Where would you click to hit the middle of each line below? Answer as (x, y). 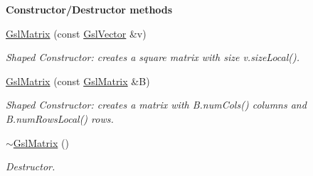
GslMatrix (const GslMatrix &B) (78, 81)
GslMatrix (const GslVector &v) (76, 33)
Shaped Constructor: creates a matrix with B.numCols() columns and (156, 105)
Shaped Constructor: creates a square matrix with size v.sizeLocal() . (153, 57)
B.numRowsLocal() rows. (60, 118)
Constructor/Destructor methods (89, 9)
